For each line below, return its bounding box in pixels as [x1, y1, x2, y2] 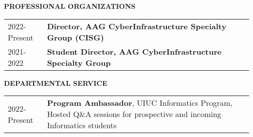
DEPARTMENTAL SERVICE [4, 78, 108, 88]
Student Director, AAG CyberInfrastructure [47, 45, 222, 57]
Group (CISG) [47, 31, 104, 43]
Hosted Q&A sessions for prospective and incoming [47, 108, 221, 120]
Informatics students [47, 119, 117, 131]
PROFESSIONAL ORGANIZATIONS [4, 1, 136, 11]
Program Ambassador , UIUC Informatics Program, [47, 97, 233, 109]
